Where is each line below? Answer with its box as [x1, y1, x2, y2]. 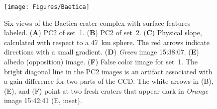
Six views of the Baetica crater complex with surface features [4, 17, 191, 28]
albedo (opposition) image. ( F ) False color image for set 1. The [4, 56, 198, 67]
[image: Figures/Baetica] [4, 3, 90, 10]
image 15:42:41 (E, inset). [4, 95, 82, 106]
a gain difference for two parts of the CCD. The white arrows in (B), [4, 76, 214, 86]
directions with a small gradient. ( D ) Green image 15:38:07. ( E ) [4, 47, 199, 57]
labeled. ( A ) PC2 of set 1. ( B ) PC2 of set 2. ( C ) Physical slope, [4, 27, 202, 38]
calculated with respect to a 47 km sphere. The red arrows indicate [4, 37, 210, 47]
